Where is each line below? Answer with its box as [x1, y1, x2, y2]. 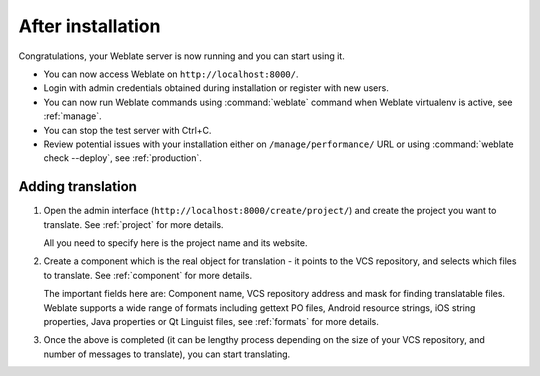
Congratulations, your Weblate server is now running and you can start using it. [18, 50, 345, 62]
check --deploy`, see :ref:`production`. [43, 152, 202, 164]
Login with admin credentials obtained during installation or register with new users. [43, 82, 389, 94]
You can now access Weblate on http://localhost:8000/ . [43, 68, 299, 80]
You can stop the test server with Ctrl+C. [43, 124, 212, 136]
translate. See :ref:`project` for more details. [43, 218, 224, 230]
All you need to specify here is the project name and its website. [43, 236, 308, 249]
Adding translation [18, 178, 137, 195]
